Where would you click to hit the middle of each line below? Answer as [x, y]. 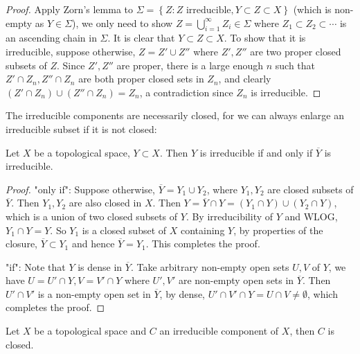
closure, [22, 244]
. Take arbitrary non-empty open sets [210, 266]
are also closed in [105, 203]
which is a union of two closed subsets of [92, 216]
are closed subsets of [310, 189]
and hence [93, 244]
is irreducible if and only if [256, 152]
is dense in [100, 266]
